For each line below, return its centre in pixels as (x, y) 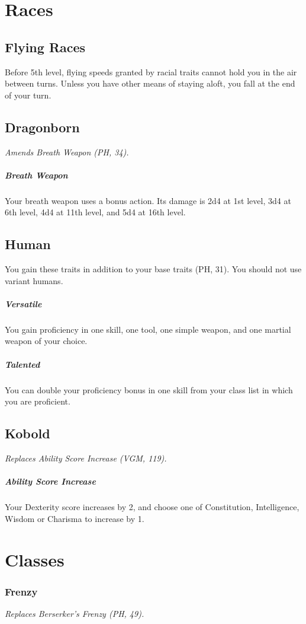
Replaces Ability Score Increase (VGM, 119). (86, 458)
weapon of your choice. (46, 341)
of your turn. (28, 95)
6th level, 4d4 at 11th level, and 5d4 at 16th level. (95, 212)
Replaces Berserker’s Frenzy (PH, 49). (75, 613)
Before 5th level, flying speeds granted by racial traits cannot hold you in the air (151, 71)
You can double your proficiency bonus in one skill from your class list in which (149, 389)
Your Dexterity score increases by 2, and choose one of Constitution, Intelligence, (152, 507)
